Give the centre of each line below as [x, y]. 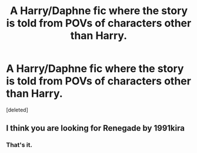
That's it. [19, 145]
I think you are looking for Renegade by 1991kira [96, 128]
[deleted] [17, 110]
